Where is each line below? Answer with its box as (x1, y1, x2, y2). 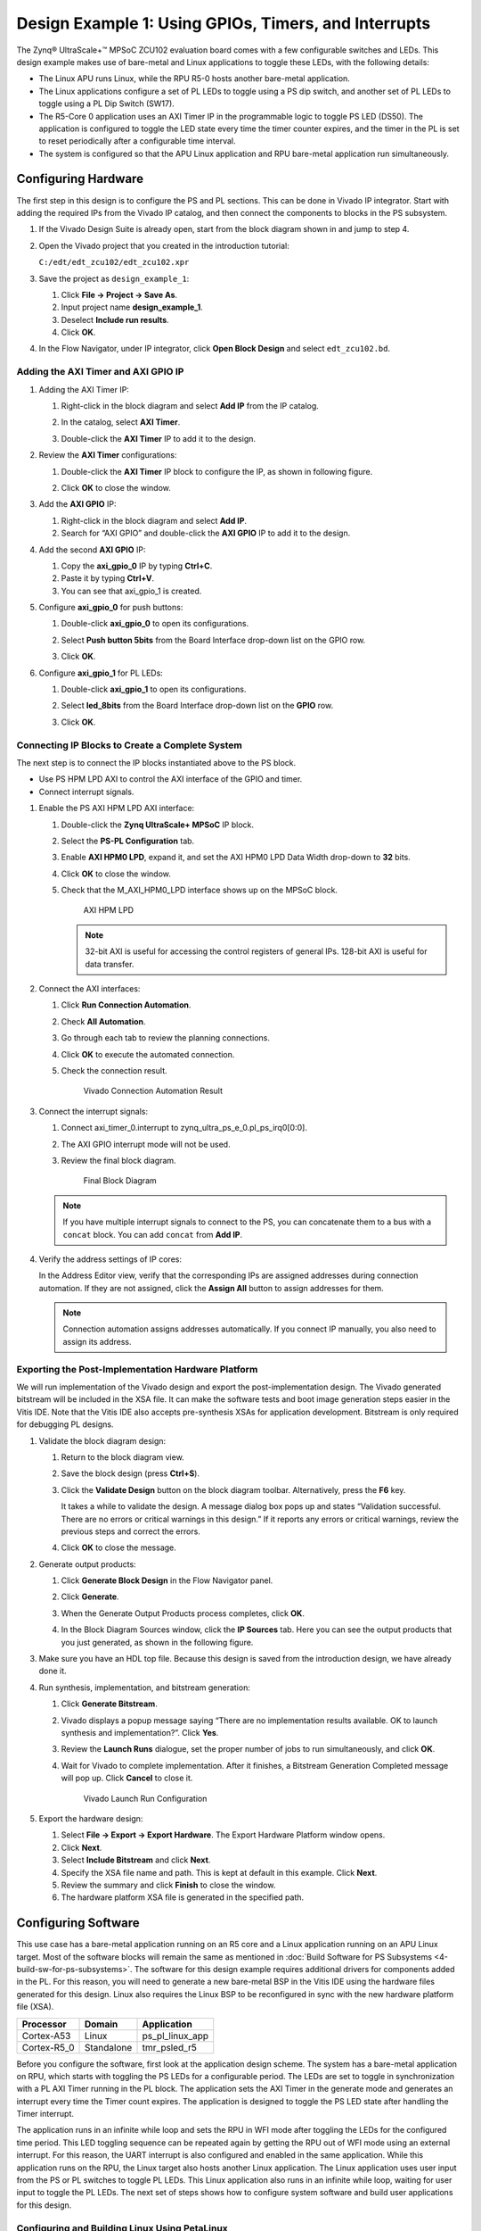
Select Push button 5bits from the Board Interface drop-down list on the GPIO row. (61, 634, 366, 645)
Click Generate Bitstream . (61, 1698, 158, 1709)
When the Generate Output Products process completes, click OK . (61, 1607, 305, 1619)
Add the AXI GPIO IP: (38, 499, 117, 510)
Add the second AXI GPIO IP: (38, 544, 146, 555)
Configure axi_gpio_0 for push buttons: (38, 602, 183, 613)
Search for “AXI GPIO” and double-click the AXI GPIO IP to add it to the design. (61, 527, 351, 539)
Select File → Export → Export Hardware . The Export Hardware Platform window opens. (61, 1829, 386, 1840)
